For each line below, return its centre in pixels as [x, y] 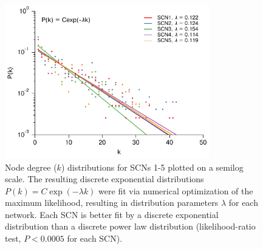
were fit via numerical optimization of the [176, 190]
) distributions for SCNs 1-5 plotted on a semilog [152, 167]
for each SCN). [95, 238]
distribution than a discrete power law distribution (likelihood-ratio [130, 226]
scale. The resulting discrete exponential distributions [104, 179]
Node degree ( [31, 167]
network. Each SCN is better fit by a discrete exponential [112, 214]
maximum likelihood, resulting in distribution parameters [112, 203]
